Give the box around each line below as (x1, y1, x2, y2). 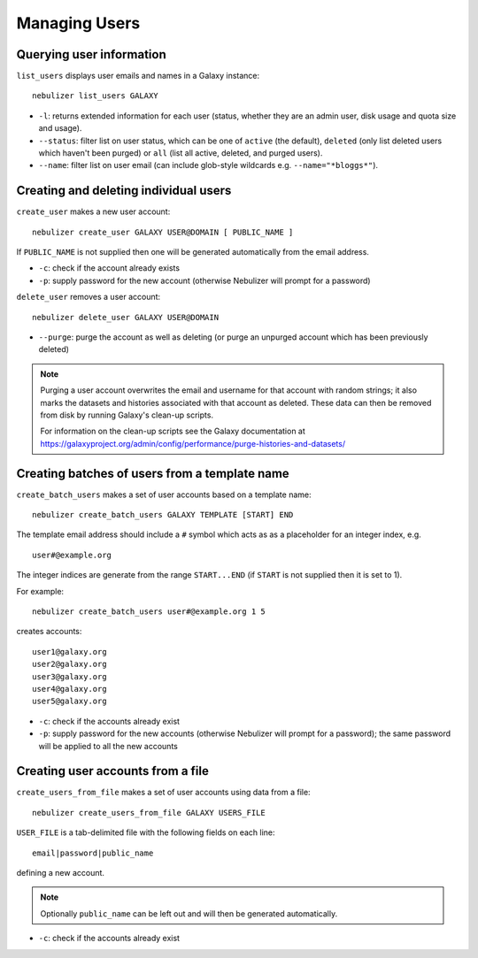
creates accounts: (16, 626, 82, 637)
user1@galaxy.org (32, 647, 107, 656)
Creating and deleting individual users (16, 183, 232, 198)
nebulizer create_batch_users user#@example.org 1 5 (32, 607, 266, 617)
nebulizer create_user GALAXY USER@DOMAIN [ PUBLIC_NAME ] (32, 226, 294, 237)
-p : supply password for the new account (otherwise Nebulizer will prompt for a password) (38, 275, 371, 286)
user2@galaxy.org (32, 659, 107, 670)
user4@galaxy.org (32, 684, 107, 694)
